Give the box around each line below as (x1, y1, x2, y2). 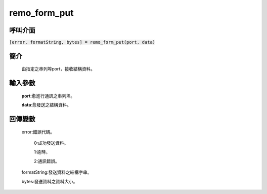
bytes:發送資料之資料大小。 (21, 178, 78, 184)
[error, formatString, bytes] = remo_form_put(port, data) (9, 39, 156, 45)
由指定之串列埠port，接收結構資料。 (21, 66, 95, 72)
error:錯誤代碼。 (21, 129, 55, 135)
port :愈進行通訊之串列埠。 (21, 93, 75, 98)
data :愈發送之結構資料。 (21, 102, 72, 108)
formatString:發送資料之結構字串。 (21, 169, 92, 175)
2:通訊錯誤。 (34, 158, 60, 164)
